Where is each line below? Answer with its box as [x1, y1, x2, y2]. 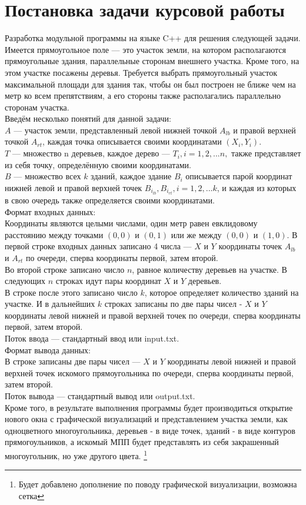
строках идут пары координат [55, 275, 161, 287]
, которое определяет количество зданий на [144, 286, 299, 298]
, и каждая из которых [217, 181, 297, 193]
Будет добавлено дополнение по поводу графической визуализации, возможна [18, 478, 297, 490]
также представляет [231, 147, 301, 159]
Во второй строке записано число [5, 263, 125, 275]
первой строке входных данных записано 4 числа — [5, 240, 192, 252]
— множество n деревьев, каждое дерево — [12, 147, 170, 159]
